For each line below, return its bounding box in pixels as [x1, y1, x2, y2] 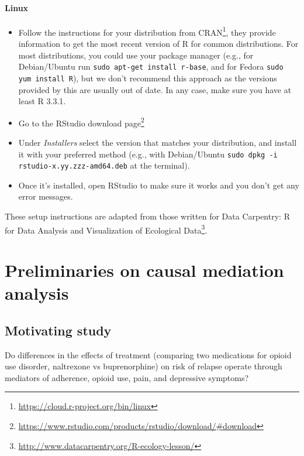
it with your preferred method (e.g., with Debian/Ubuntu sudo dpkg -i [18, 148, 278, 160]
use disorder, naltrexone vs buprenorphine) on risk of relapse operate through [5, 360, 282, 372]
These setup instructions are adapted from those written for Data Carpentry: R [5, 210, 290, 222]
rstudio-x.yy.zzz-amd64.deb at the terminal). [18, 159, 190, 172]
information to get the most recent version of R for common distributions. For [18, 37, 299, 50]
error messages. [18, 190, 73, 203]
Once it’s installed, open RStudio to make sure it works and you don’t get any [18, 179, 299, 191]
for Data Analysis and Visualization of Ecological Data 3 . [5, 222, 208, 236]
